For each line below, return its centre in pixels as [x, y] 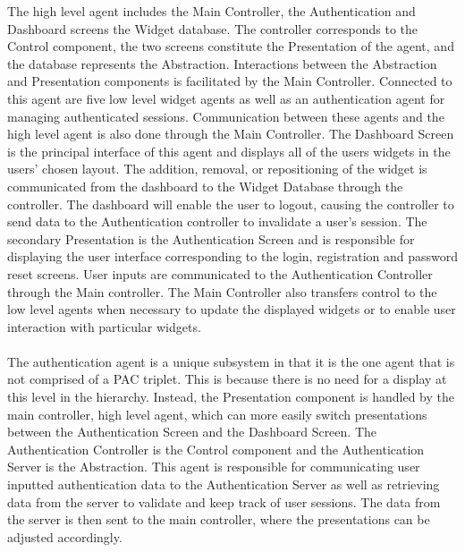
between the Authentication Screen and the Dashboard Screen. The [192, 432]
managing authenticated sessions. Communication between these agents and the [226, 116]
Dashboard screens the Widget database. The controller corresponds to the [212, 28]
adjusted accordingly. [65, 536]
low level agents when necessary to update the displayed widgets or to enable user [232, 309]
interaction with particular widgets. [104, 326]
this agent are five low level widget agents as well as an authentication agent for [226, 98]
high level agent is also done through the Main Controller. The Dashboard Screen [231, 134]
